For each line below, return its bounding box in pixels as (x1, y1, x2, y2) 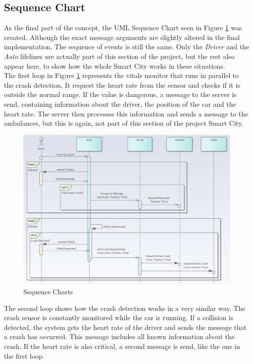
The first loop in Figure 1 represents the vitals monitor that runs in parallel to (4, 70, 239, 80)
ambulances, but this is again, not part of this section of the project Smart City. (4, 118, 244, 128)
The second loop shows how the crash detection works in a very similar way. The (4, 303, 246, 313)
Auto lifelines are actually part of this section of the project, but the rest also (4, 51, 234, 61)
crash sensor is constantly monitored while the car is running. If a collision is (4, 312, 234, 323)
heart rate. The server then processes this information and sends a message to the (4, 108, 248, 118)
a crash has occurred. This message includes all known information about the (4, 331, 235, 342)
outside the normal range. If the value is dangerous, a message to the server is (4, 89, 237, 99)
